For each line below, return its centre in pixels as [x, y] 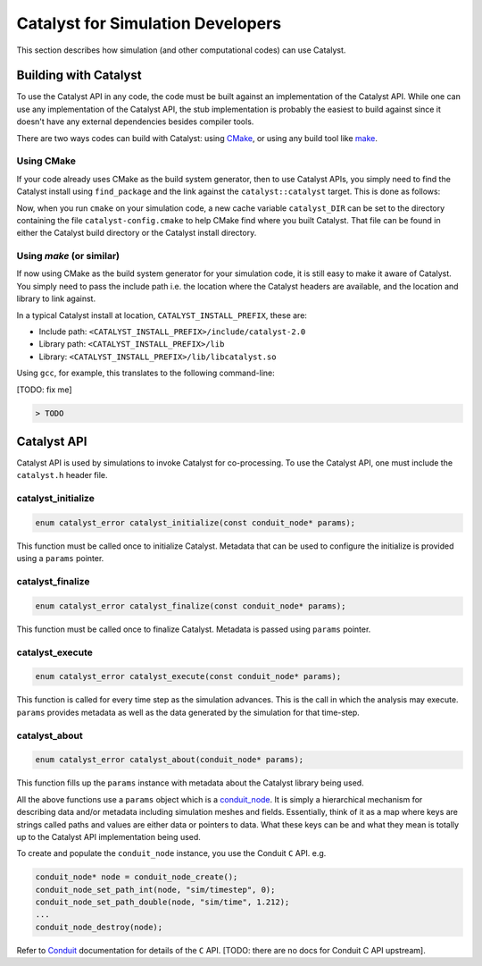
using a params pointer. [60, 559]
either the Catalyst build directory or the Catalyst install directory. [137, 233]
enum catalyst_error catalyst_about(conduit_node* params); [170, 760]
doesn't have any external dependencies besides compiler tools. [135, 122]
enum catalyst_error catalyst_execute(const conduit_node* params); [188, 676]
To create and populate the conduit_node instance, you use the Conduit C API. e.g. [171, 853]
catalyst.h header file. [62, 475]
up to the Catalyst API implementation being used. [108, 836]
